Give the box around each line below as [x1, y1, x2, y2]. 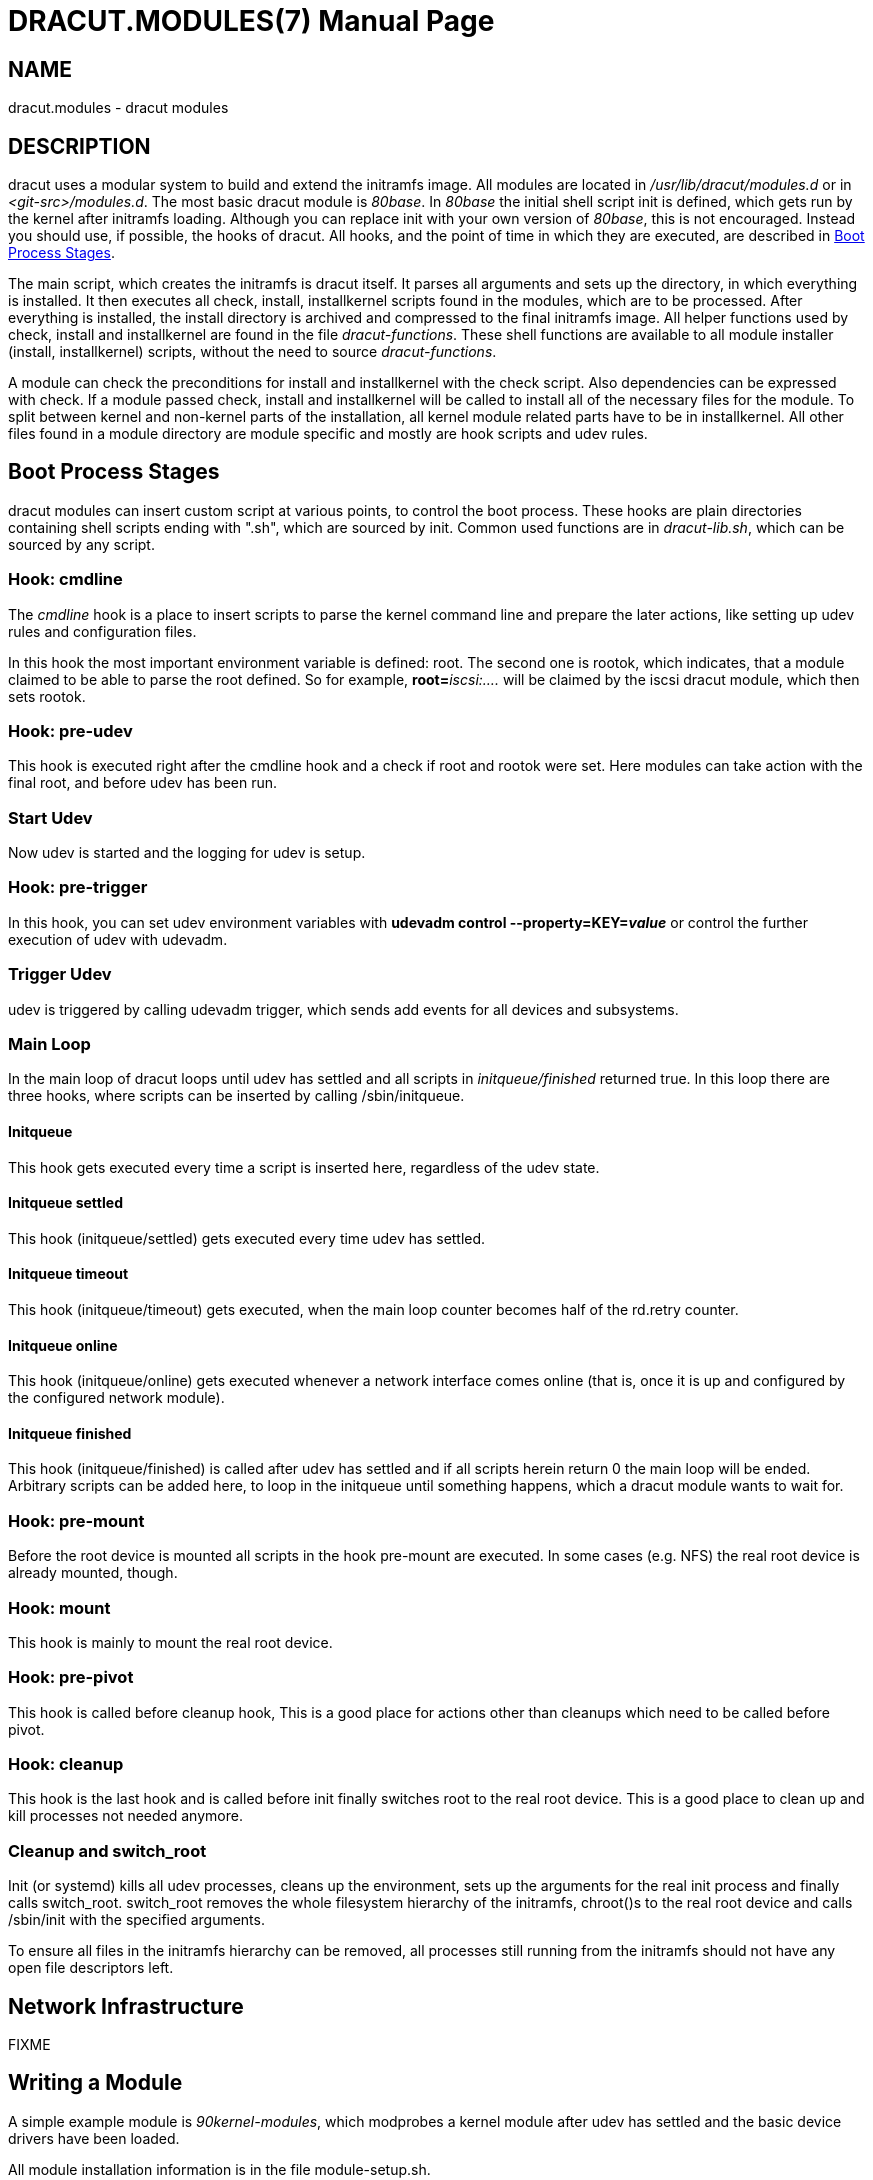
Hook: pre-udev [8, 720, 133, 741]
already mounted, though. [8, 1564, 178, 1582]
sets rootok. [8, 687, 86, 705]
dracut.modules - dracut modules [8, 99, 229, 117]
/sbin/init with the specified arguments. [8, 1911, 265, 1929]
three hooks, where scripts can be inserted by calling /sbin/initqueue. [8, 1087, 465, 1105]
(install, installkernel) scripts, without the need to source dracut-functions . [8, 343, 497, 361]
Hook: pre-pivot [8, 1667, 134, 1688]
